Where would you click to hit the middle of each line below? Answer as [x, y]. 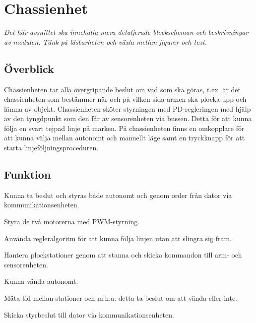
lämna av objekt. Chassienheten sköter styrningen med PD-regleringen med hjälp [128, 108]
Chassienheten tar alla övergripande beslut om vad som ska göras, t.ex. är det [123, 89]
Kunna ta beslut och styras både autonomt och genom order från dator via [118, 195]
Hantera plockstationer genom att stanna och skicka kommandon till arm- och [123, 255]
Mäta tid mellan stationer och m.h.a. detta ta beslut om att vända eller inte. [121, 298]
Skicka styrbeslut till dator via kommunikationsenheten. [89, 314]
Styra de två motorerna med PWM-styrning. [72, 222]
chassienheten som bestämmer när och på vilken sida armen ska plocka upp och [125, 99]
